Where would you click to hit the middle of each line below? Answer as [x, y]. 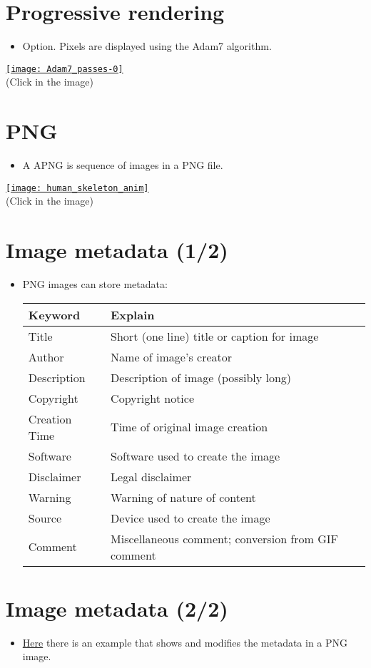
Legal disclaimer [151, 476]
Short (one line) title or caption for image [215, 336]
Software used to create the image [195, 456]
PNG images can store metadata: [95, 284]
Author [46, 356]
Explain [133, 314]
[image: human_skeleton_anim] [77, 188]
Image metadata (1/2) [117, 250]
